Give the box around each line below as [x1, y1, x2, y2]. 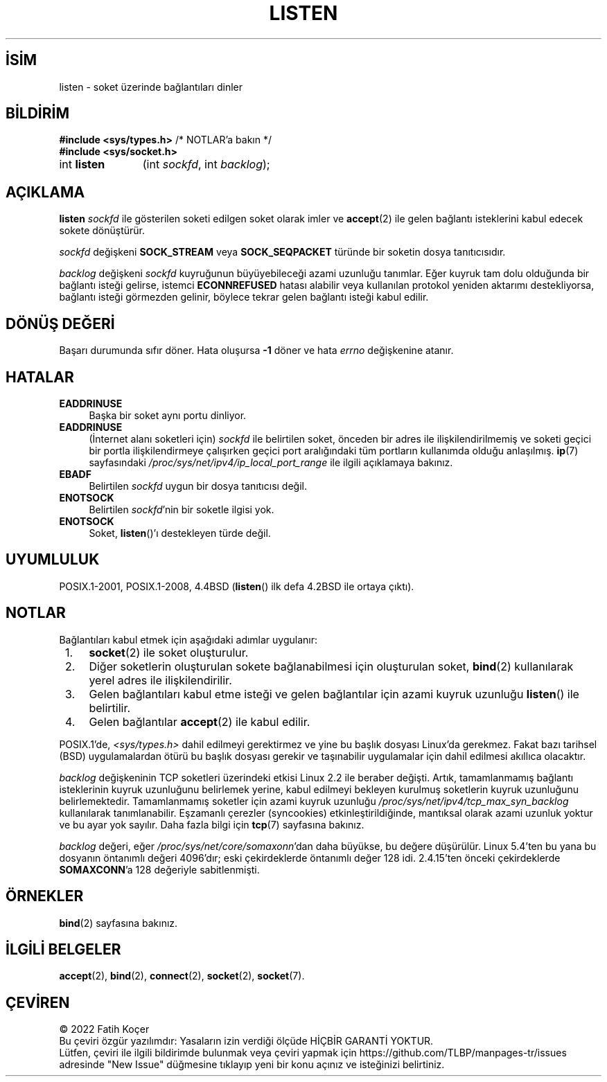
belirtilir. [89, 700, 131, 715]
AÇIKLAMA [6, 183, 85, 201]
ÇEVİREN [6, 993, 70, 1011]
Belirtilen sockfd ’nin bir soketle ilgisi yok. [89, 503, 274, 515]
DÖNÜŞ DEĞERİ [6, 314, 115, 332]
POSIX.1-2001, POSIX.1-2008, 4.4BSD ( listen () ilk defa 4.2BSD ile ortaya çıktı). [59, 580, 414, 592]
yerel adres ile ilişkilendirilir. [89, 673, 232, 687]
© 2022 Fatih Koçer [59, 1023, 150, 1036]
